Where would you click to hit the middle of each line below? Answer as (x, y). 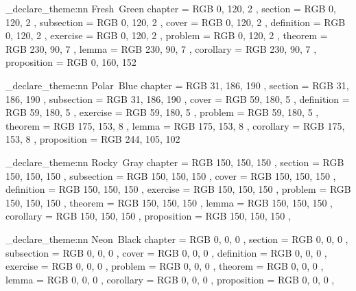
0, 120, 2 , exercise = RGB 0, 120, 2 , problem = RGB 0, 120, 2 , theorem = (167, 35)
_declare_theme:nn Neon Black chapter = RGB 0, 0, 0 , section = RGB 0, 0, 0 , (177, 238)
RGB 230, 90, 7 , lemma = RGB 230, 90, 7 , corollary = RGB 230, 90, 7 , (161, 48)
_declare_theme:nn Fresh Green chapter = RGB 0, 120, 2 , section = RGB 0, (171, 8)
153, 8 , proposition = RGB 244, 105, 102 (93, 139)
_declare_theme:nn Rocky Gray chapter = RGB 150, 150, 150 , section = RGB (175, 162)
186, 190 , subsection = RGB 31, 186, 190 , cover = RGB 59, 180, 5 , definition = (178, 98)
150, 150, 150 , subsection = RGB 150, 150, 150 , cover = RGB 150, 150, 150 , (171, 175)
